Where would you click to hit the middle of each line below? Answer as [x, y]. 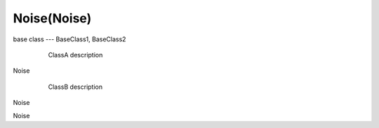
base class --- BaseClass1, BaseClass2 [69, 39]
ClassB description [75, 87]
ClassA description [75, 55]
